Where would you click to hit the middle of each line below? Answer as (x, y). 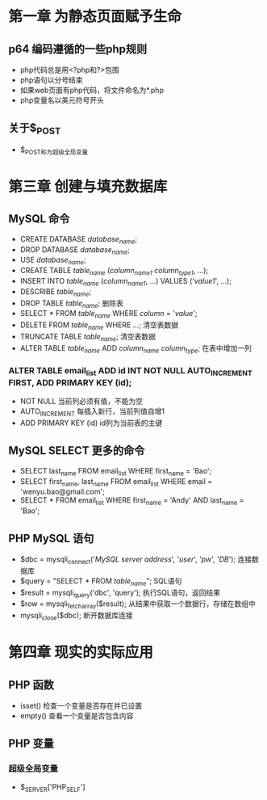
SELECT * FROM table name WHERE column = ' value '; (108, 314)
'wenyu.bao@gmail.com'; (62, 492)
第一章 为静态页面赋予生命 (95, 17)
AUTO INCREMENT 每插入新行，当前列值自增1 (92, 412)
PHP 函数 (31, 685)
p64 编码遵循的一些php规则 (78, 49)
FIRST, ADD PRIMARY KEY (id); (70, 382)
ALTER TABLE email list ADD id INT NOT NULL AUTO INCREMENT (130, 372)
